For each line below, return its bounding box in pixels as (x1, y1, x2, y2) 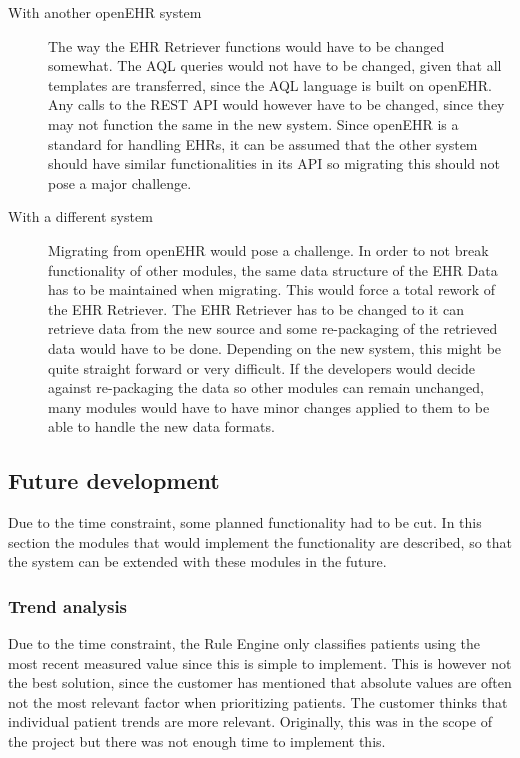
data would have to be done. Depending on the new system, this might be (48, 337, 502, 358)
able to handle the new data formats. (48, 416, 275, 437)
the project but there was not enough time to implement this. (8, 731, 386, 752)
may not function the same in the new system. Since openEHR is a (48, 113, 459, 134)
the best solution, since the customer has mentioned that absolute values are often (8, 672, 512, 693)
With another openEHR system (8, 2, 202, 22)
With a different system (8, 206, 153, 227)
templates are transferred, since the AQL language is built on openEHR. (48, 74, 492, 95)
